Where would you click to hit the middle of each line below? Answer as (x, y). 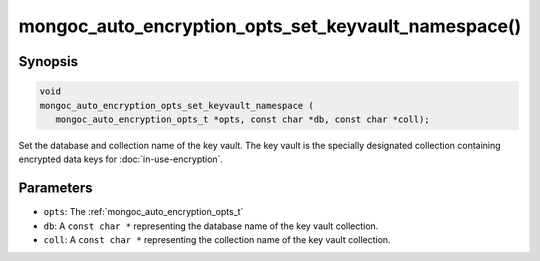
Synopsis (48, 61)
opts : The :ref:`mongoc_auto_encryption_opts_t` (143, 212)
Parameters (55, 188)
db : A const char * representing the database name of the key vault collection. (211, 226)
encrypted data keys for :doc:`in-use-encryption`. (121, 159)
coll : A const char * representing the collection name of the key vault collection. (217, 239)
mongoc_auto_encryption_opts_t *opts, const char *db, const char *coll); (242, 119)
